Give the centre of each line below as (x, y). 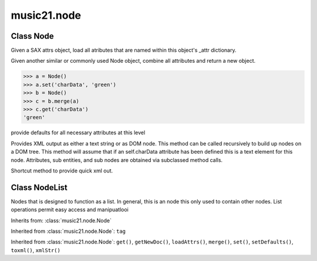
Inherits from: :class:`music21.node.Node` (61, 221)
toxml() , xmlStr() (36, 250)
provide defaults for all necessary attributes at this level (78, 133)
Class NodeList (39, 187)
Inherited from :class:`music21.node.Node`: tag (68, 231)
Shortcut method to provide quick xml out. (62, 171)
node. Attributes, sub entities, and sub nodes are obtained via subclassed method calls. (117, 160)
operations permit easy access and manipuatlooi (70, 210)
